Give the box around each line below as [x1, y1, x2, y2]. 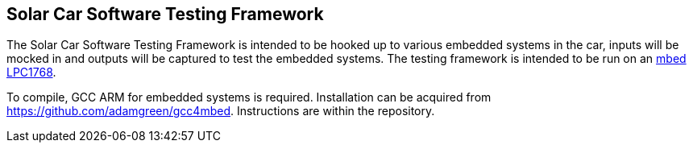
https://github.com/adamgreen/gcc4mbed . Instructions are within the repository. [6, 104, 435, 118]
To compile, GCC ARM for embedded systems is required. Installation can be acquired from [6, 90, 492, 105]
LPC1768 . [6, 65, 56, 80]
